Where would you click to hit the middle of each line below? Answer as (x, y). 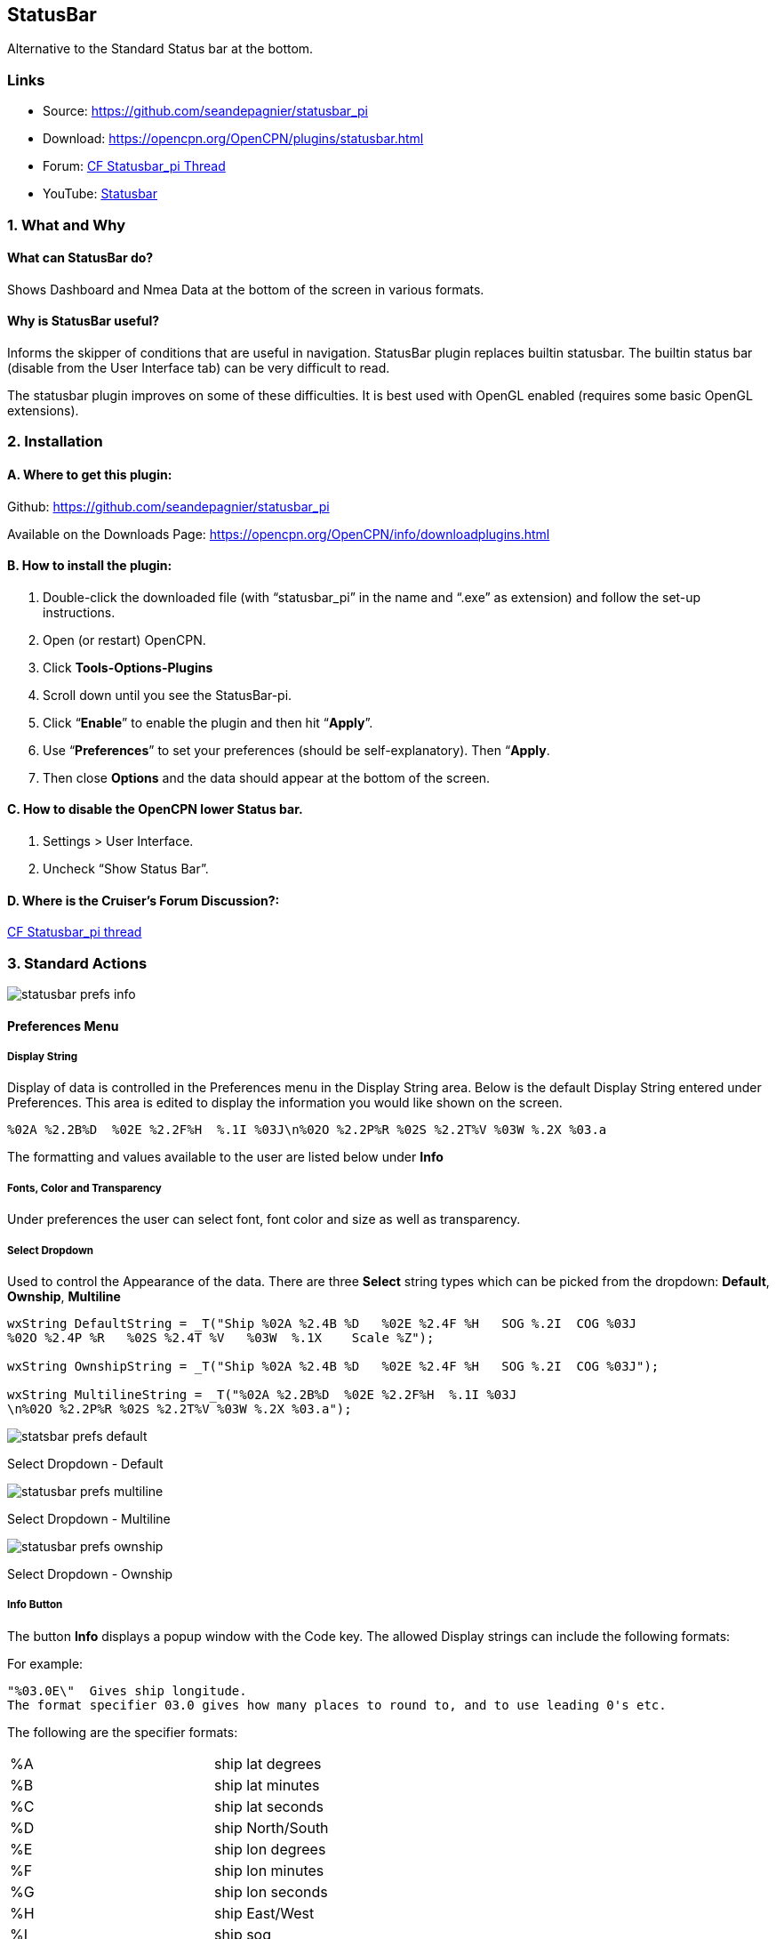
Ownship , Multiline (64, 1296)
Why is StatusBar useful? (84, 321)
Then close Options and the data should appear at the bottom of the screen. (267, 777)
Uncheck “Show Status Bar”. (126, 869)
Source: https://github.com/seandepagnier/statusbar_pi (205, 111)
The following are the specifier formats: (123, 1732)
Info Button (35, 1605)
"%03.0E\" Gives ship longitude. (127, 1690)
